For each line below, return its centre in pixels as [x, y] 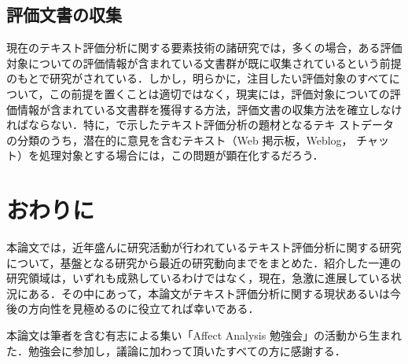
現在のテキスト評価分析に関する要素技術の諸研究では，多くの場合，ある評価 [204, 48]
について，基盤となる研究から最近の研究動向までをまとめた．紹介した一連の [204, 262]
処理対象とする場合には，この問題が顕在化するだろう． [181, 155]
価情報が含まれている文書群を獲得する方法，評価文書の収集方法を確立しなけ [204, 109]
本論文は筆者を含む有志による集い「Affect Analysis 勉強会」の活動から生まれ [204, 335]
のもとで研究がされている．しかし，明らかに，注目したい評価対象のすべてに [203, 78]
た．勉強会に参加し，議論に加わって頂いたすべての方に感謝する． [176, 350]
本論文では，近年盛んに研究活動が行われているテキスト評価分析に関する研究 [204, 247]
